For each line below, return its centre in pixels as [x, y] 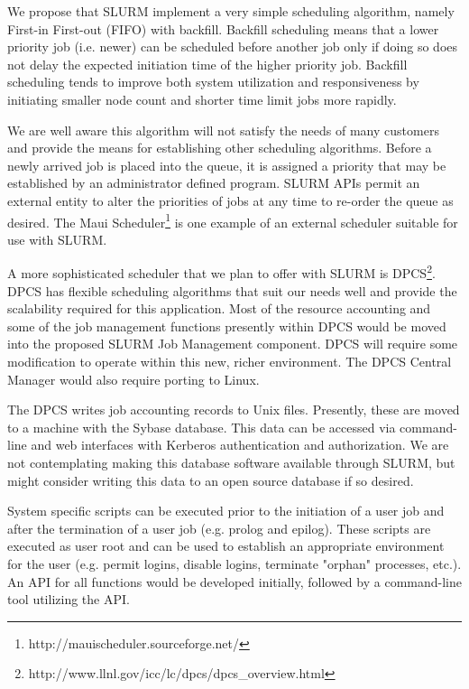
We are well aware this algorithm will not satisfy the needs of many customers [223, 130]
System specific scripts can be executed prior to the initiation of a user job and [226, 511]
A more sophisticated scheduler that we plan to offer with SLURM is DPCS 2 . [221, 272]
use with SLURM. [57, 239]
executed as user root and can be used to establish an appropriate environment [226, 546]
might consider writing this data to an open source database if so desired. [211, 480]
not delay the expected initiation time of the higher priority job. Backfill [207, 64]
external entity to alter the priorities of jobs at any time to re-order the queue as [230, 200]
